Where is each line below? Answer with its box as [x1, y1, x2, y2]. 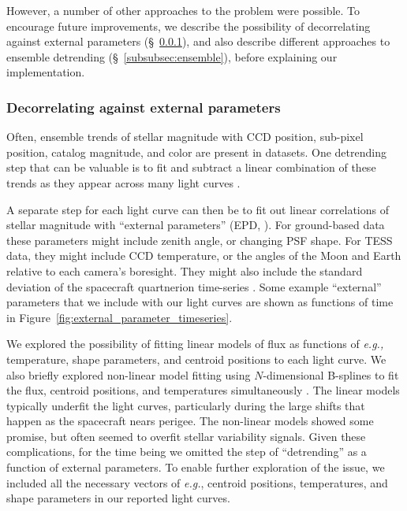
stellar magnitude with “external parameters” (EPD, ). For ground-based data [6, 217, 385, 233]
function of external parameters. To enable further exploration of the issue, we [6, 459, 385, 476]
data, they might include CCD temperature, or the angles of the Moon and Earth [6, 247, 401, 264]
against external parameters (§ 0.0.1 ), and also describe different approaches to [6, 33, 390, 50]
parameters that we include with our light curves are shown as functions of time [6, 294, 394, 310]
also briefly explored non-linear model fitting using [6, 366, 251, 383]
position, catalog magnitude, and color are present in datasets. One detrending [6, 143, 386, 160]
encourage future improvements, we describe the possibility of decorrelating [6, 17, 371, 34]
